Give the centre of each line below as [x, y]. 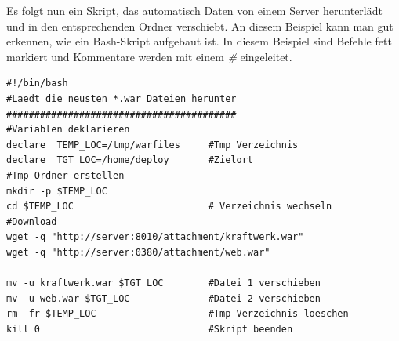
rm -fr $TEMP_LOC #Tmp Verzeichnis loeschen [178, 314]
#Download [32, 221]
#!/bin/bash [37, 83]
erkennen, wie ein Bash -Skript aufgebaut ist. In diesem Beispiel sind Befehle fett [199, 41]
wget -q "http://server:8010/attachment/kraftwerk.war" [155, 237]
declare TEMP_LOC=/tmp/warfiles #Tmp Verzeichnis [152, 145]
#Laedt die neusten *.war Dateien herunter [122, 98]
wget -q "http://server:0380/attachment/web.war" [138, 252]
